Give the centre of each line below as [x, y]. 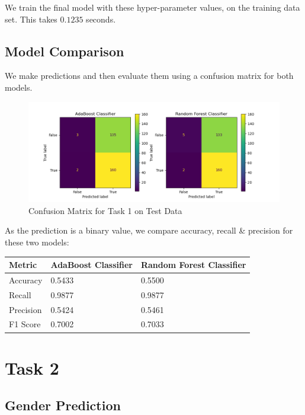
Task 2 [32, 367]
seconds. [101, 19]
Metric [23, 265]
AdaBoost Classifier [91, 265]
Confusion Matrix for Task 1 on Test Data [105, 210]
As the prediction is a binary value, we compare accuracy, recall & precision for [149, 230]
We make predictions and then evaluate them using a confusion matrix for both [149, 76]
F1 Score [25, 324]
